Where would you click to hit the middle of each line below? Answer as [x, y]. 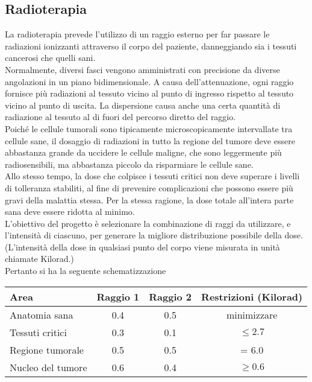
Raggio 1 [118, 296]
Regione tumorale [47, 349]
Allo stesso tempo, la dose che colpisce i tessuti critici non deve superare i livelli [152, 176]
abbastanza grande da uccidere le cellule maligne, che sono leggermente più [143, 152]
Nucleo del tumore [48, 367]
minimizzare [252, 314]
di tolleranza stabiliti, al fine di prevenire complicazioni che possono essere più [149, 187]
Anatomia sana [42, 314]
